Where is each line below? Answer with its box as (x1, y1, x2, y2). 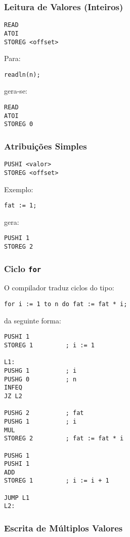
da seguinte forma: (4, 315, 61, 325)
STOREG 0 (4, 121, 33, 128)
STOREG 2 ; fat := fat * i (4, 435, 124, 442)
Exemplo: (4, 184, 33, 194)
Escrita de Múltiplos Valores (4, 522, 123, 534)
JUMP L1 (4, 494, 30, 501)
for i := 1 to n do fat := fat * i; (4, 301, 127, 308)
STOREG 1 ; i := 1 (4, 341, 95, 349)
